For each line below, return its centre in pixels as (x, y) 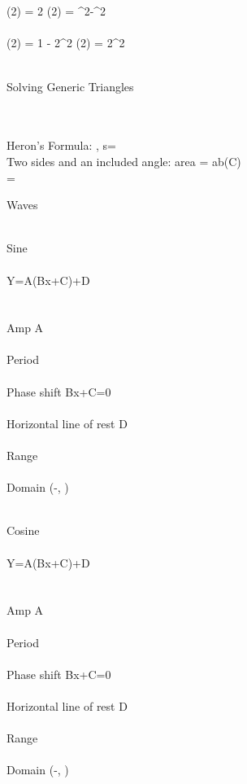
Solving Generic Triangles (70, 86)
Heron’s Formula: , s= (61, 145)
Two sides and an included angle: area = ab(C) (124, 161)
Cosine (23, 530)
